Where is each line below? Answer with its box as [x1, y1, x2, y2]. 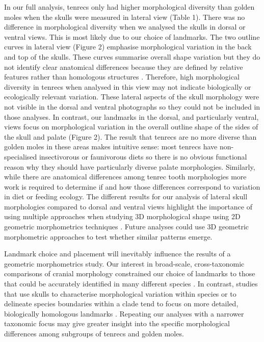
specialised [4, 151, 37, 162]
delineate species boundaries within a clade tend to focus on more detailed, [4, 298, 239, 309]
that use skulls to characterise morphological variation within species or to [4, 288, 236, 299]
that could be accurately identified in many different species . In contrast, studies [4, 278, 258, 289]
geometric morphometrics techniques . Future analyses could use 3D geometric [4, 221, 249, 232]
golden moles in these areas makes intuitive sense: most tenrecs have [4, 141, 218, 152]
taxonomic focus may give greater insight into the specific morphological [4, 318, 230, 329]
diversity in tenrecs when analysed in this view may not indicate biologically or [4, 81, 251, 92]
